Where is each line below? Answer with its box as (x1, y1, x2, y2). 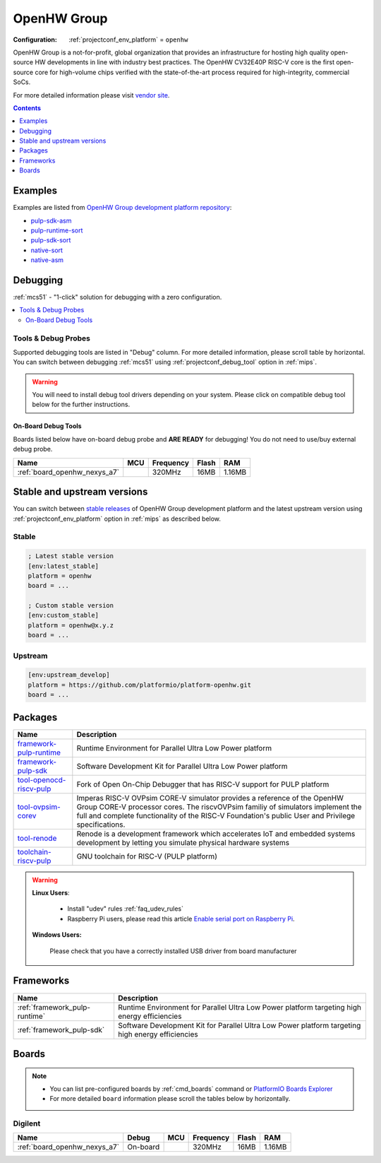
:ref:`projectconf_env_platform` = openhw (68, 35, 188, 44)
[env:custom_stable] (28, 611, 99, 620)
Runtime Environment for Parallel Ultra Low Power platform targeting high (117, 1002, 361, 1012)
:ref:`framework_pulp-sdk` (17, 1025, 105, 1034)
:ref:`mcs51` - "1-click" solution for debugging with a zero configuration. (13, 293, 222, 301)
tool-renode (17, 833, 57, 843)
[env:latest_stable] (28, 562, 99, 570)
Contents (13, 103, 42, 112)
